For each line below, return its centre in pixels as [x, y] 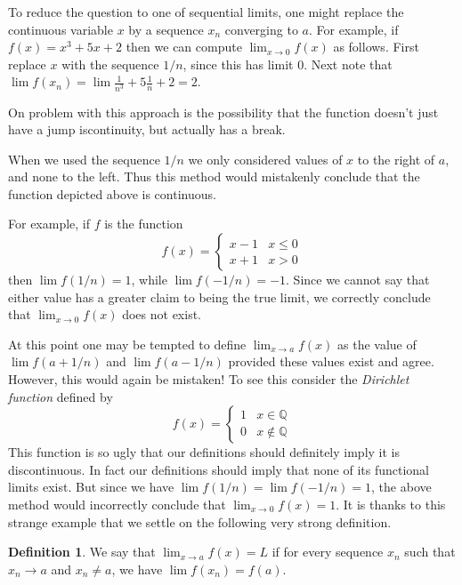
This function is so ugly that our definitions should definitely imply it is [204, 452]
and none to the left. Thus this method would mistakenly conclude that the [214, 176]
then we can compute [184, 47]
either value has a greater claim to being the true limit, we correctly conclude [219, 297]
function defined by [61, 396]
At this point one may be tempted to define [127, 344]
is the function [144, 224]
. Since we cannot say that [358, 280]
